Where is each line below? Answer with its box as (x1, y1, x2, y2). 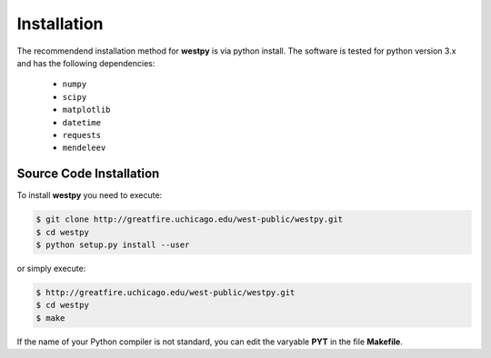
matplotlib (62, 104, 111, 115)
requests (62, 130, 102, 140)
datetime (62, 117, 102, 127)
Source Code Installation (16, 166, 160, 182)
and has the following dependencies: (16, 57, 155, 68)
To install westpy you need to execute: (16, 190, 163, 201)
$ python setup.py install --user (35, 239, 190, 250)
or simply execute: (16, 263, 86, 273)
